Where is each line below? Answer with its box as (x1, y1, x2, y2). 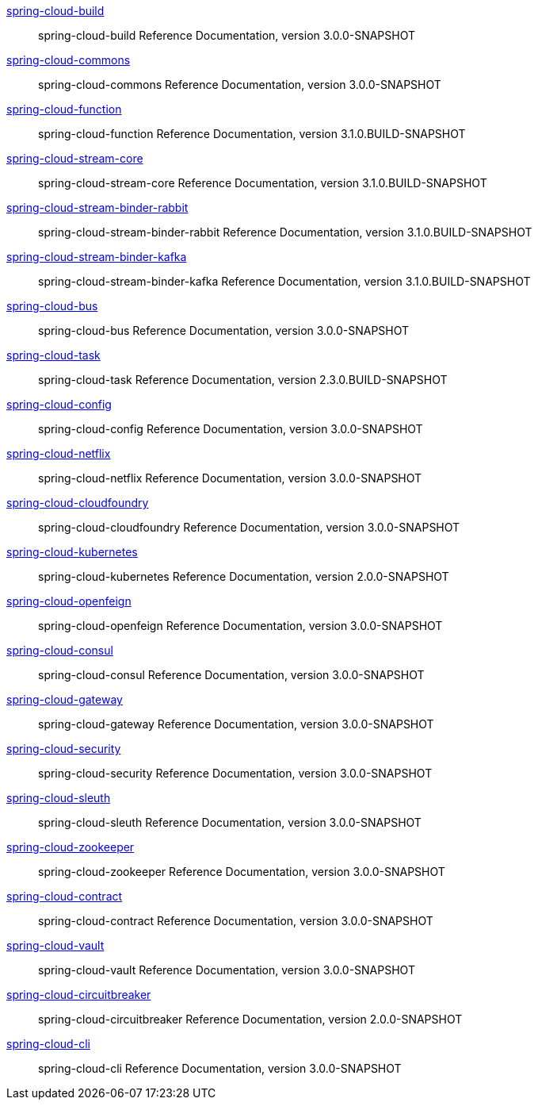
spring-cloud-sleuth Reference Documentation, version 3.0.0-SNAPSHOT (38, 816, 422, 829)
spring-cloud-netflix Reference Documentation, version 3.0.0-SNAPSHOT (38, 471, 422, 485)
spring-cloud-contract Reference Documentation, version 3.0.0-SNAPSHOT (38, 914, 433, 927)
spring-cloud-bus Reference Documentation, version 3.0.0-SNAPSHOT (38, 324, 410, 337)
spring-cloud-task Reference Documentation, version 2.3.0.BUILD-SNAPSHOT (38, 373, 448, 386)
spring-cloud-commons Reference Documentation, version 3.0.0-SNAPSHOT (38, 78, 441, 91)
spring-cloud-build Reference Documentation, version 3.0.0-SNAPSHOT (38, 29, 416, 42)
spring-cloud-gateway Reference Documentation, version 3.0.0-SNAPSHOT (38, 717, 434, 731)
